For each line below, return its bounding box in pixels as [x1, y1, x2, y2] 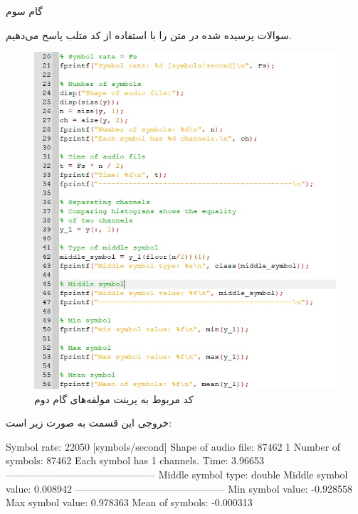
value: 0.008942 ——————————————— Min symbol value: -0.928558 [6, 481, 352, 496]
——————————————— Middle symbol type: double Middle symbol [6, 466, 348, 481]
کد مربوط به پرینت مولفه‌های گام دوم [34, 391, 194, 406]
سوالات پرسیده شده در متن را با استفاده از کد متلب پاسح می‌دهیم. [6, 27, 292, 42]
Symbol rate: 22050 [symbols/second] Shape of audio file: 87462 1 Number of [6, 439, 341, 454]
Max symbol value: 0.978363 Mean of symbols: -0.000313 [6, 495, 253, 510]
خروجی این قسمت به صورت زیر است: [6, 415, 172, 430]
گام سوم [6, 4, 43, 18]
